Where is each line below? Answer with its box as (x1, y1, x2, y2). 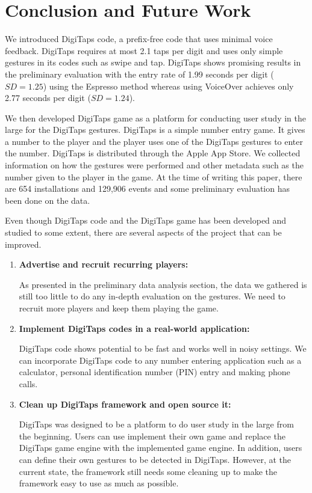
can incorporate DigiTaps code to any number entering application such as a (19, 354, 302, 366)
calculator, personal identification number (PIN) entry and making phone (19, 366, 290, 378)
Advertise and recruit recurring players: (19, 258, 189, 271)
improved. (5, 237, 42, 250)
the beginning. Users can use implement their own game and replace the (19, 429, 285, 442)
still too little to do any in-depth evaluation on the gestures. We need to (19, 290, 285, 302)
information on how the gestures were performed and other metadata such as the (5, 159, 304, 171)
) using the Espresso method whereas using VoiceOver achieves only (43, 79, 294, 92)
